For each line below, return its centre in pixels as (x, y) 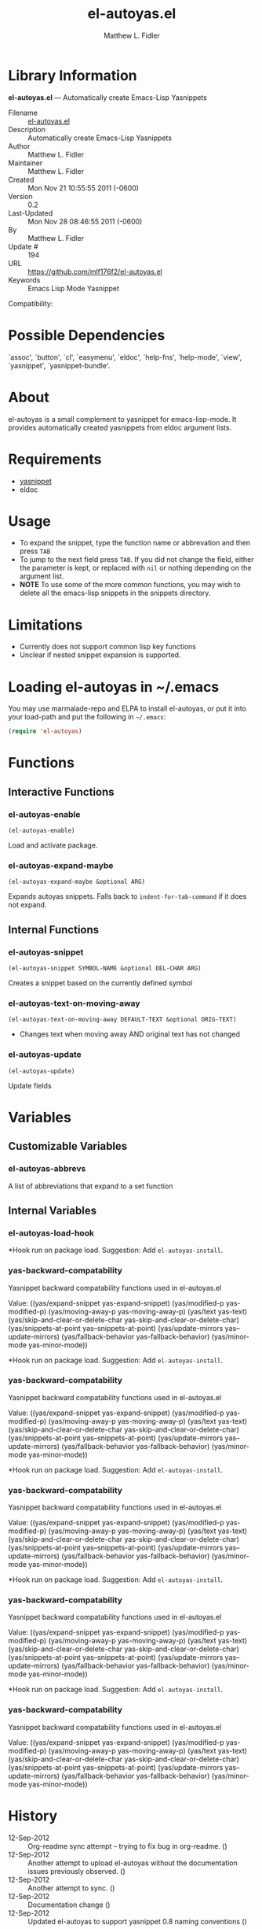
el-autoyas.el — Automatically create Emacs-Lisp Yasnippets (108, 97)
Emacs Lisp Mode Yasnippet (74, 288)
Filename (23, 113)
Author (19, 146)
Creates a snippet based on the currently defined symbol (100, 983)
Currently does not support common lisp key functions (107, 647)
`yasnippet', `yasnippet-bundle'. (59, 365)
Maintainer (25, 163)
